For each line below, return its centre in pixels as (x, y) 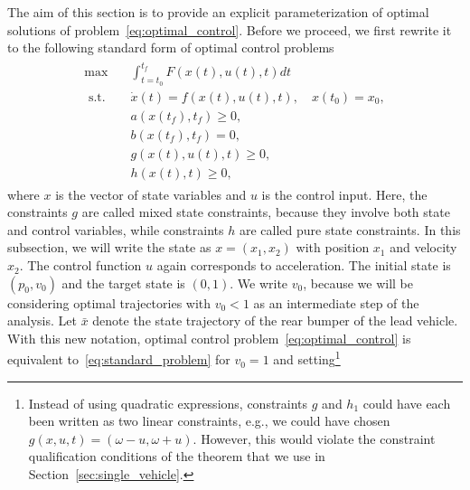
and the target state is (123, 283)
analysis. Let (42, 320)
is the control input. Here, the (344, 194)
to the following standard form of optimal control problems (171, 47)
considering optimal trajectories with (109, 302)
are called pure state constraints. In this (350, 229)
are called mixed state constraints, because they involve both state (266, 212)
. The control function (80, 265)
